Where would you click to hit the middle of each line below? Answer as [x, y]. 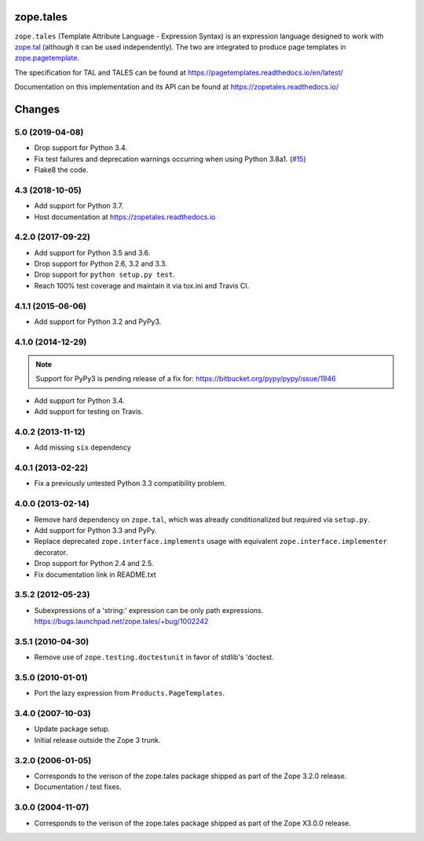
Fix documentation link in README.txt [95, 575]
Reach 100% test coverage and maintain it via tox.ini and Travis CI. [142, 285]
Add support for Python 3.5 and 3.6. [92, 252]
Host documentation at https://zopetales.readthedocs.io [125, 217]
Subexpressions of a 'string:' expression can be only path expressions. [149, 610]
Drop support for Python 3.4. [81, 148]
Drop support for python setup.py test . [105, 274]
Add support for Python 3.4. [79, 400]
